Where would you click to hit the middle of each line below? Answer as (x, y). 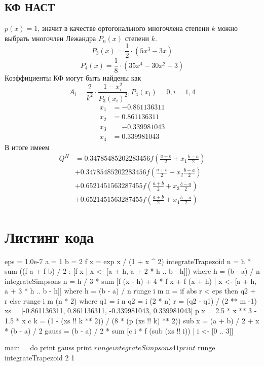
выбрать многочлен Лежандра (50, 38)
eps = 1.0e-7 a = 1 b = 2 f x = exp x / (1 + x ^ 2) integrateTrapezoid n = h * (128, 261)
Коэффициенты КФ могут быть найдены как (73, 77)
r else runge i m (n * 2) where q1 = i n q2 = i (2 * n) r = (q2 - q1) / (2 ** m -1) (131, 300)
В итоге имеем (27, 147)
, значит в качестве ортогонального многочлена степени (123, 28)
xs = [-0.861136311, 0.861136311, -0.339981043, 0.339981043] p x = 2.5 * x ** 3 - (131, 310)
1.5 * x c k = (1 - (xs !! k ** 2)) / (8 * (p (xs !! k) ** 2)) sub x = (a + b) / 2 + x (132, 321)
